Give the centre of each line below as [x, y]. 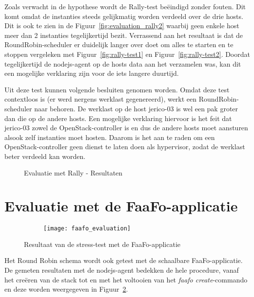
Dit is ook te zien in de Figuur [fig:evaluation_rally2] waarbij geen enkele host [122, 26]
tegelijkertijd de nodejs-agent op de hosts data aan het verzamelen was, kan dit [123, 63]
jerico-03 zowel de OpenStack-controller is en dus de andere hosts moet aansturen [126, 128]
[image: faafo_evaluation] [87, 229]
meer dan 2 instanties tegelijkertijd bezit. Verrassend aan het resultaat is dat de [124, 35]
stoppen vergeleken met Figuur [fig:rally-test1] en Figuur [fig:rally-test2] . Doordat [127, 54]
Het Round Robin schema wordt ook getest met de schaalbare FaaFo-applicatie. [124, 260]
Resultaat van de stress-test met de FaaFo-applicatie [102, 244]
